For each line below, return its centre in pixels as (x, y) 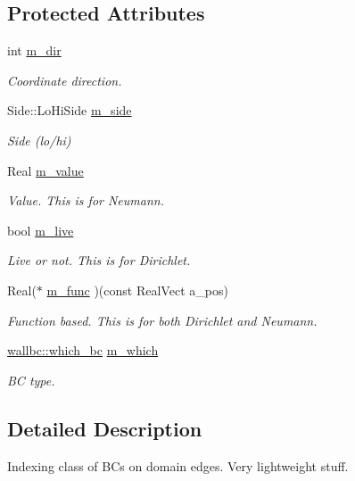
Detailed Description (105, 428)
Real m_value (45, 170)
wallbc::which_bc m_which (83, 350)
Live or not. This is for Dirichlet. (99, 260)
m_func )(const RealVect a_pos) (137, 290)
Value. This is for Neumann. (86, 200)
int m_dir (34, 50)
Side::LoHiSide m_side (70, 110)
